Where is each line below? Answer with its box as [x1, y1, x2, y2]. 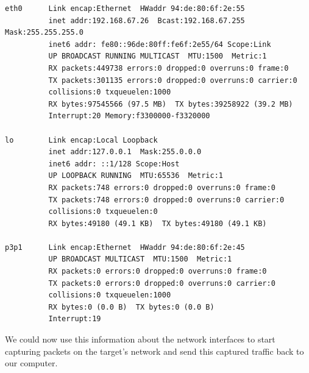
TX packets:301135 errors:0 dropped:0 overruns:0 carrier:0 [48, 76, 297, 85]
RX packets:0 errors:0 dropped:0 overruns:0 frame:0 [48, 267, 267, 276]
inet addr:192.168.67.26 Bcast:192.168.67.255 [48, 16, 245, 25]
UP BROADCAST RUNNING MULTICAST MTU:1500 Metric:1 [48, 52, 267, 61]
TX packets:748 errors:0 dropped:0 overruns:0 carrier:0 [48, 195, 285, 204]
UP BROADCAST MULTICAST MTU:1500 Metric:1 [48, 255, 232, 264]
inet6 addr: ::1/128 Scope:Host [48, 159, 180, 168]
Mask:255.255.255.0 [5, 28, 83, 37]
